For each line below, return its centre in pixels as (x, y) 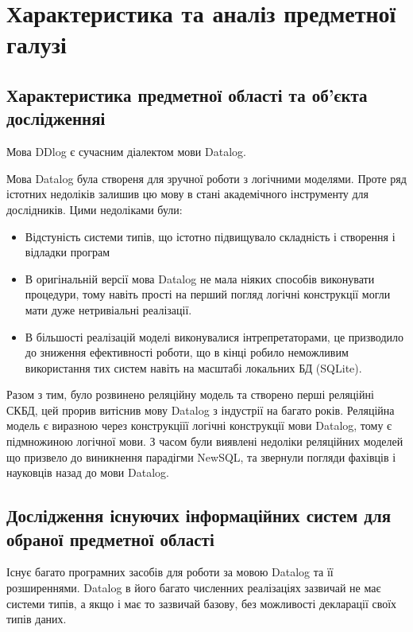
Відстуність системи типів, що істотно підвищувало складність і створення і (210, 236)
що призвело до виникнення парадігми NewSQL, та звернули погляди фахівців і (201, 456)
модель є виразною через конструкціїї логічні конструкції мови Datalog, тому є (199, 425)
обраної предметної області (110, 538)
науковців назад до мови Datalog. (88, 472)
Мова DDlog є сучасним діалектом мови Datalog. (126, 152)
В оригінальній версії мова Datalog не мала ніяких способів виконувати (200, 278)
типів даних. (37, 619)
